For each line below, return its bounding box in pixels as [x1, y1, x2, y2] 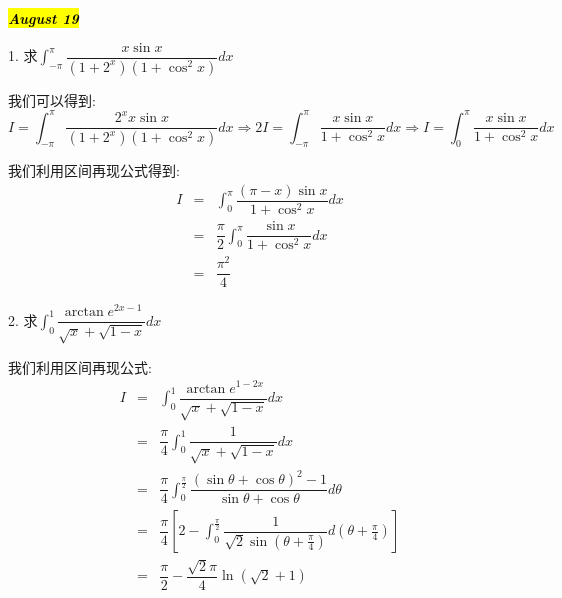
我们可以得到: [8, 89, 96, 110]
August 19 [8, 8, 79, 28]
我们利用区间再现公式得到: [8, 160, 180, 181]
